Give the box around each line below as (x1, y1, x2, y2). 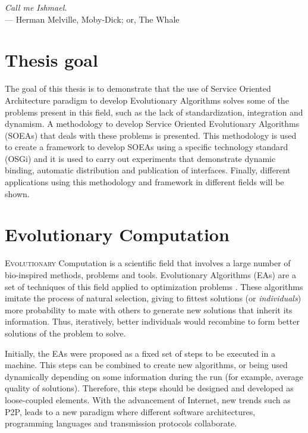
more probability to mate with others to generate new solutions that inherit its (5, 303, 293, 316)
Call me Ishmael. (5, 1, 67, 13)
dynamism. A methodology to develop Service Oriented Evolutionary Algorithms (5, 117, 300, 130)
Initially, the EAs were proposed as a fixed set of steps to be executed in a (5, 347, 275, 359)
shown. (5, 187, 30, 200)
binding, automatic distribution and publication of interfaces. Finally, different (5, 164, 291, 176)
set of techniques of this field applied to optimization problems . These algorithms (5, 280, 303, 292)
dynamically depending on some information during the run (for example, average (5, 370, 303, 382)
